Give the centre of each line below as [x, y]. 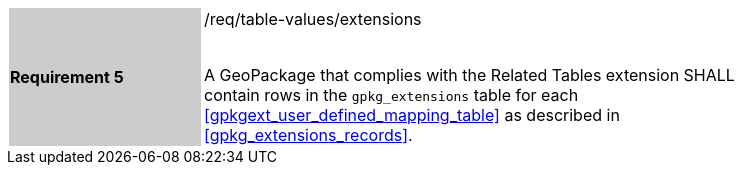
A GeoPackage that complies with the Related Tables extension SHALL [469, 75]
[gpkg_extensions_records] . [308, 135]
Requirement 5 [67, 77]
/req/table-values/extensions [313, 19]
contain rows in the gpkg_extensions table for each [391, 95]
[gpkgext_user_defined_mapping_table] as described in [412, 115]
